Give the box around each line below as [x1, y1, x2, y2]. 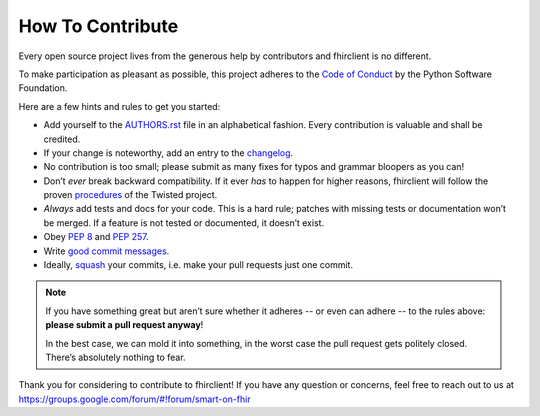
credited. [43, 133, 81, 145]
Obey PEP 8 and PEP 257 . [43, 231, 149, 243]
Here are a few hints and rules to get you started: [18, 100, 221, 112]
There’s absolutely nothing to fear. [45, 351, 186, 363]
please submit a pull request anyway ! [45, 319, 204, 331]
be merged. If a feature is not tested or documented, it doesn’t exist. [43, 216, 325, 229]
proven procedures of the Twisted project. [43, 189, 218, 201]
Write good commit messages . [43, 245, 170, 257]
